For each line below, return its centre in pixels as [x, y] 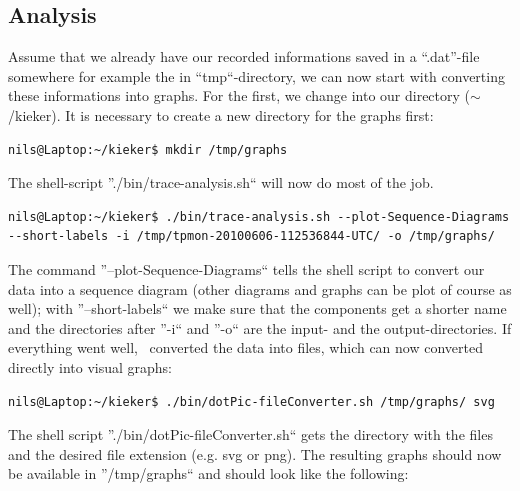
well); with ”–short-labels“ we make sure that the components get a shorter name [257, 308]
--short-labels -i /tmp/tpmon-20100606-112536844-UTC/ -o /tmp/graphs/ [251, 236]
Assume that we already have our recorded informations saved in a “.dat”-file [244, 56]
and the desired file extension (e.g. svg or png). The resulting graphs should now [255, 453]
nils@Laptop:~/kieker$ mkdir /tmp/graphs [148, 149]
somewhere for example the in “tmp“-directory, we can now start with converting [256, 75]
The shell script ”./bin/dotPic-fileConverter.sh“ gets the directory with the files [250, 434]
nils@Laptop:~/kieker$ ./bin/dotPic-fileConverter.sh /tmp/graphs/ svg [251, 401]
